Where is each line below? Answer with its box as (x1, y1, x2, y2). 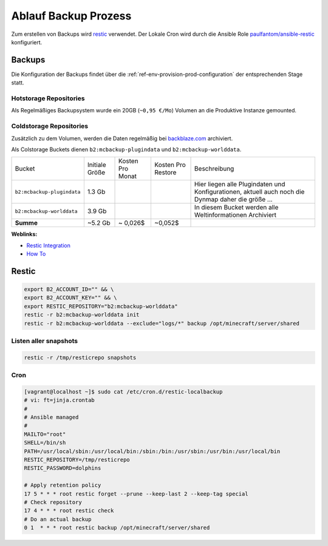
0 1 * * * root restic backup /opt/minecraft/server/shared (24, 524, 210, 531)
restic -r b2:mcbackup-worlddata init (24, 312, 140, 318)
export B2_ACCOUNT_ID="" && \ (24, 286, 114, 293)
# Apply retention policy (24, 482, 101, 489)
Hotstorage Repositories (11, 94, 85, 103)
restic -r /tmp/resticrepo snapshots (24, 354, 137, 361)
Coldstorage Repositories (11, 122, 88, 131)
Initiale (87, 161, 106, 169)
